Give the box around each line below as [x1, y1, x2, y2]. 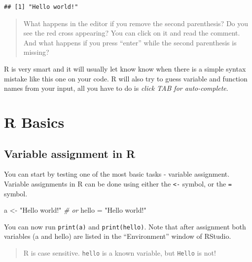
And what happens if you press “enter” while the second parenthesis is [23, 37, 237, 47]
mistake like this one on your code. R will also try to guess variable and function [4, 73, 248, 83]
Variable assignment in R [4, 146, 136, 161]
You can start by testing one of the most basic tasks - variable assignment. [4, 169, 230, 179]
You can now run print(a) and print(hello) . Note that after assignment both [4, 221, 246, 231]
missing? [23, 47, 49, 57]
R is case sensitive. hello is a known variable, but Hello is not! [23, 248, 216, 258]
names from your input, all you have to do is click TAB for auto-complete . [4, 83, 228, 93]
